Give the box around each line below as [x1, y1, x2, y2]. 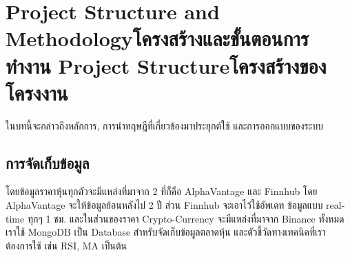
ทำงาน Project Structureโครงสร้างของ [6, 51, 327, 79]
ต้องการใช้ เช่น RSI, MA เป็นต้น [6, 238, 127, 252]
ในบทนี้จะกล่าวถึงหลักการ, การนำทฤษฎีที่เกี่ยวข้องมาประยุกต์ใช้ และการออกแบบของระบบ [6, 118, 323, 132]
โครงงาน [6, 78, 68, 106]
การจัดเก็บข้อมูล [6, 152, 90, 173]
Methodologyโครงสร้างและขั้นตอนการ [6, 24, 309, 52]
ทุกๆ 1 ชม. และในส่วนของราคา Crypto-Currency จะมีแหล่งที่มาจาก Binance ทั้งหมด [27, 211, 344, 225]
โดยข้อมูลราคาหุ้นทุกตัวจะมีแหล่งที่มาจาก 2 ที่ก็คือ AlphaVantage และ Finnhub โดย [6, 184, 318, 198]
